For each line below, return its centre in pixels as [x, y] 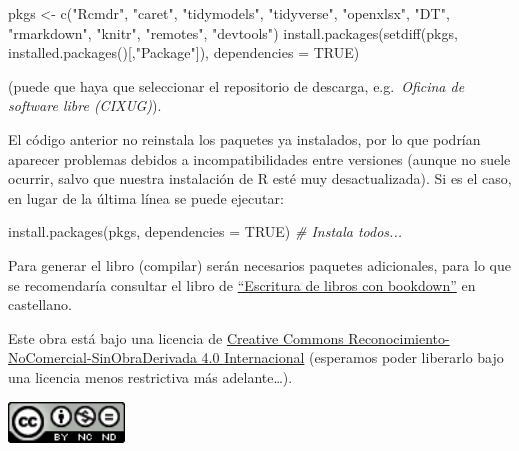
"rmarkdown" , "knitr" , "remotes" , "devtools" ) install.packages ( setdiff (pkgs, [233, 32]
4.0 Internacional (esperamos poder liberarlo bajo [352, 357]
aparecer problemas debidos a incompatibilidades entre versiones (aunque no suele [259, 158]
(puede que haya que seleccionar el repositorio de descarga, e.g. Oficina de [236, 85]
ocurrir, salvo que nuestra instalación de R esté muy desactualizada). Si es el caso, [260, 178]
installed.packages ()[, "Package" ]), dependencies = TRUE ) [184, 52]
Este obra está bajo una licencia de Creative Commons [176, 337]
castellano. [40, 304]
